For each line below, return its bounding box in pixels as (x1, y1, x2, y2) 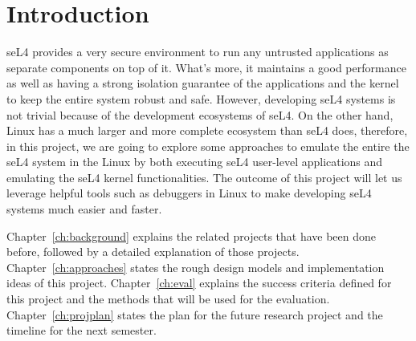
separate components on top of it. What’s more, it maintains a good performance (6, 59, 406, 75)
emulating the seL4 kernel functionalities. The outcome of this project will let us (6, 168, 402, 185)
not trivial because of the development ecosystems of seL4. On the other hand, (6, 106, 394, 123)
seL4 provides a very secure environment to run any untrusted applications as (6, 43, 389, 60)
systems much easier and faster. (6, 201, 162, 217)
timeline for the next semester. (6, 322, 157, 339)
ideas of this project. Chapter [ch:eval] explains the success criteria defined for (6, 274, 392, 291)
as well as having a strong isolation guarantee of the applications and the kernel (6, 75, 399, 91)
